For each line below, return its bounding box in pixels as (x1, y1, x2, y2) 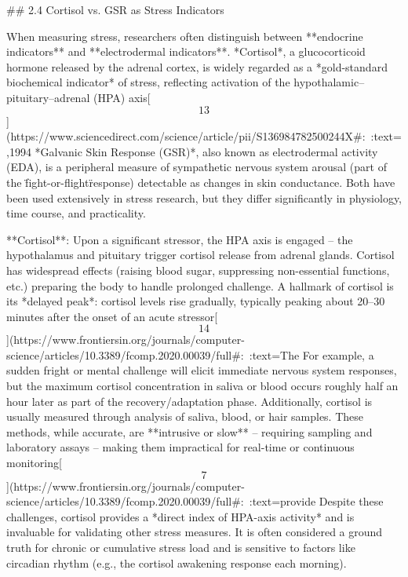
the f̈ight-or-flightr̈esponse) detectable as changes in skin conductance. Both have (6, 173, 395, 190)
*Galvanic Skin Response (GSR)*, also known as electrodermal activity (35, 143, 378, 159)
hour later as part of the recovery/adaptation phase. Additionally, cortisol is (6, 393, 373, 409)
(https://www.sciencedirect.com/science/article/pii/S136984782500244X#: (6, 128, 366, 144)
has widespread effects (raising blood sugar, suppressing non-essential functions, (6, 261, 390, 278)
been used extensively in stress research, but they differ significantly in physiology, (6, 189, 402, 206)
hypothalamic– (293, 74, 365, 90)
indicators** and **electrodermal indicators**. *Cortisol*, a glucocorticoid (6, 43, 366, 60)
